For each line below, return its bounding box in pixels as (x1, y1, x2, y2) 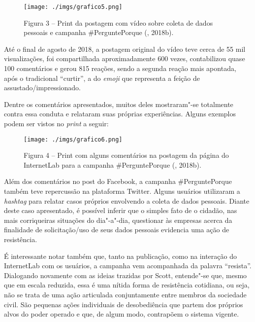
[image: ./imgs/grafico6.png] (24, 136, 123, 143)
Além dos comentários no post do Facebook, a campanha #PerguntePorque (4, 176, 232, 186)
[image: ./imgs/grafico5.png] (24, 3, 123, 10)
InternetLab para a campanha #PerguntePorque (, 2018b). (24, 159, 201, 170)
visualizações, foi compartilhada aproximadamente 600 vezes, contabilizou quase (4, 53, 245, 64)
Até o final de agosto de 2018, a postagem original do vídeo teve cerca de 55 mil (4, 43, 246, 54)
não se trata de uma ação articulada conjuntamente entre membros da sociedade (4, 289, 247, 299)
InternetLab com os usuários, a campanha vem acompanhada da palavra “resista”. (4, 260, 252, 271)
